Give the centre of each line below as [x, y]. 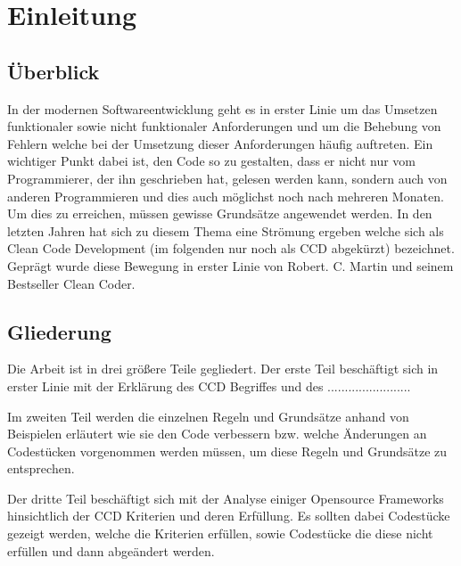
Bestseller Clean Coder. [71, 283]
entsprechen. [41, 468]
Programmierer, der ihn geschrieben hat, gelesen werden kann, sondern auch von [227, 178]
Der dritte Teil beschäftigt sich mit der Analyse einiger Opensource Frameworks [226, 498]
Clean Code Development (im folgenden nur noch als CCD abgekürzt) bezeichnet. [231, 248]
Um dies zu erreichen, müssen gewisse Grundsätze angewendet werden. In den [220, 213]
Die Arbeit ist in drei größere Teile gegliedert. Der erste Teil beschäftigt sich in [223, 369]
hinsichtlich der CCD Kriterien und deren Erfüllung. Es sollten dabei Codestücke [229, 516]
